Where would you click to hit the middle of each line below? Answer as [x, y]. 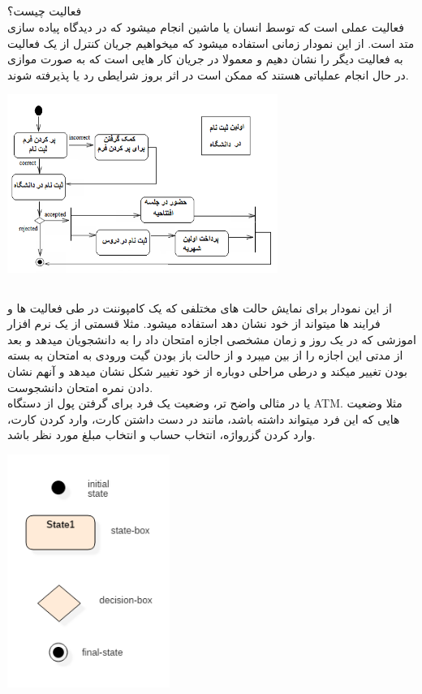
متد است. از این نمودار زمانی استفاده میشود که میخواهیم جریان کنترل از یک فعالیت [211, 43]
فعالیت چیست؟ [45, 11]
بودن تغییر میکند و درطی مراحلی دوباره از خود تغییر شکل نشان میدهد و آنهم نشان [207, 371]
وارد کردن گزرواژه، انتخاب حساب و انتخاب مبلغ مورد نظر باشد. [161, 435]
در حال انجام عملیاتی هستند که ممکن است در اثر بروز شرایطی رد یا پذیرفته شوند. [208, 74]
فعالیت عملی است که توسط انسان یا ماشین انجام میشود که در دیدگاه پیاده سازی [206, 26]
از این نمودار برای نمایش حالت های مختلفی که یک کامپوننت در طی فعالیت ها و [200, 307]
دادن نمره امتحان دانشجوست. [80, 387]
